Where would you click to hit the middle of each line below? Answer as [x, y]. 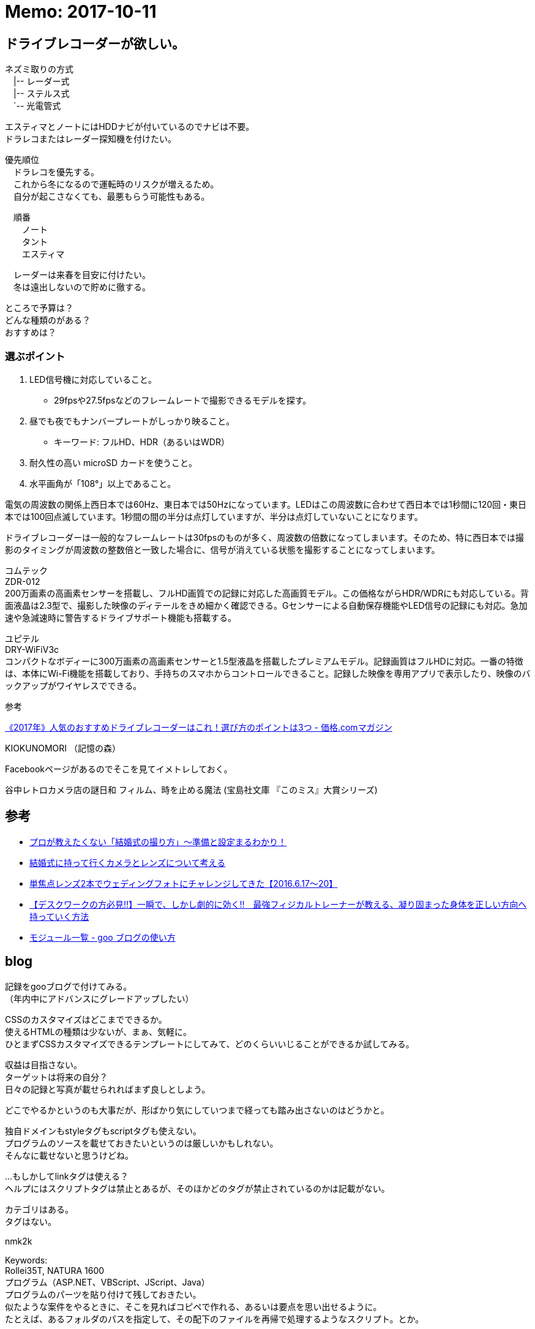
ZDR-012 [23, 581]
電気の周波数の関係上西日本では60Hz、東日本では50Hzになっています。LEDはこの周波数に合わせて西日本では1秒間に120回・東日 [266, 504]
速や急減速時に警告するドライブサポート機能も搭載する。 [121, 617]
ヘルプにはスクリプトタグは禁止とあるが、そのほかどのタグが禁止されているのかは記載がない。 [197, 1188]
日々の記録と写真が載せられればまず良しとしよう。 [108, 1089]
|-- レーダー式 [41, 81]
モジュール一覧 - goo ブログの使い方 [103, 937]
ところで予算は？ [39, 308]
